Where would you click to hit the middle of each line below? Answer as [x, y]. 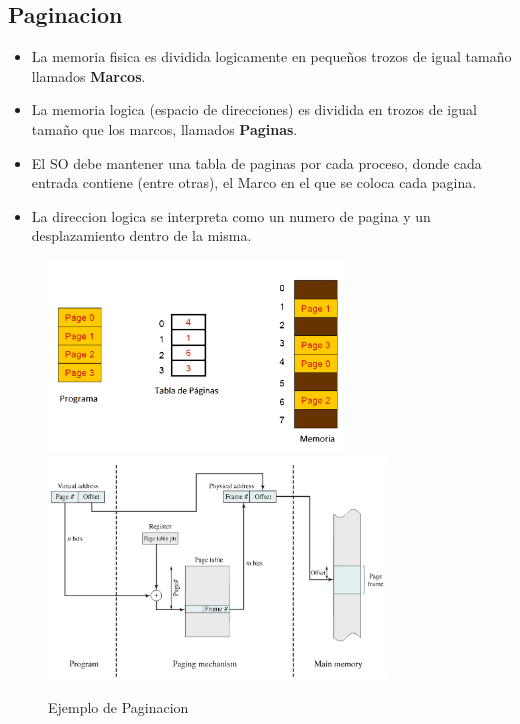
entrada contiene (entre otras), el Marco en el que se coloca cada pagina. [254, 182]
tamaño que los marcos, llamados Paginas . [164, 128]
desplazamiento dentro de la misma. [141, 235]
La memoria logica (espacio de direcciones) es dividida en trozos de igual [254, 109]
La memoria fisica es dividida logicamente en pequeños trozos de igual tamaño [271, 56]
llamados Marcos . [88, 75]
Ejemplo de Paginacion [118, 707]
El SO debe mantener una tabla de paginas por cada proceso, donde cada [256, 162]
